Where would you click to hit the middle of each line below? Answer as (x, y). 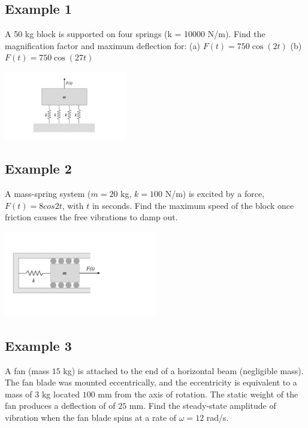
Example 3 (38, 345)
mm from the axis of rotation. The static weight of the (198, 394)
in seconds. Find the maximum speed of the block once (193, 205)
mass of (19, 394)
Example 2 (38, 169)
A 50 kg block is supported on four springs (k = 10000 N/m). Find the (135, 34)
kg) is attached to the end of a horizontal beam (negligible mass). (183, 370)
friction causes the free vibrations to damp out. (91, 217)
